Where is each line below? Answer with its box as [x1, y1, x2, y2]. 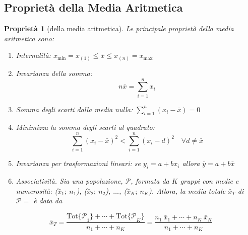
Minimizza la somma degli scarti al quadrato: [16, 122, 155, 132]
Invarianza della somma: [16, 67, 93, 78]
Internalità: [16, 50, 51, 60]
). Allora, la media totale [149, 185, 226, 196]
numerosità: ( [16, 185, 58, 196]
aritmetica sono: [4, 33, 54, 43]
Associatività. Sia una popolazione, [16, 175, 123, 186]
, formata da [131, 175, 169, 186]
